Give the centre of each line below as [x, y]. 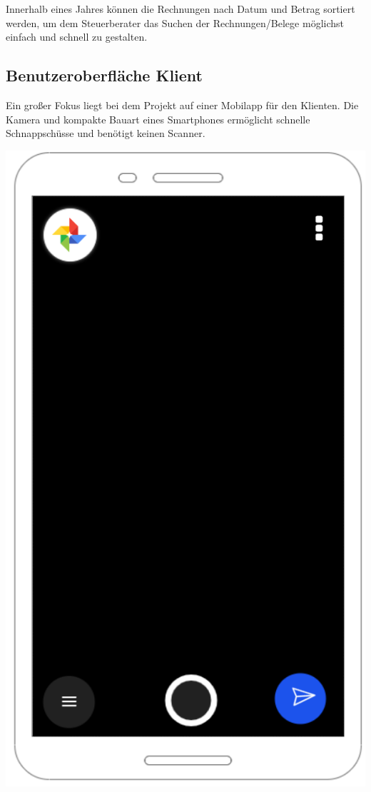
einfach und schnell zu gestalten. [77, 37]
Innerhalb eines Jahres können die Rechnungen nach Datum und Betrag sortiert [181, 9]
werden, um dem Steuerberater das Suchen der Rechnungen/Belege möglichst [175, 22]
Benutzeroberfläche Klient [105, 75]
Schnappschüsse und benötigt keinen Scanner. [106, 133]
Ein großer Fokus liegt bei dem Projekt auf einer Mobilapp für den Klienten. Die [182, 105]
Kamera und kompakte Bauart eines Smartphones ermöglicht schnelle [158, 119]
